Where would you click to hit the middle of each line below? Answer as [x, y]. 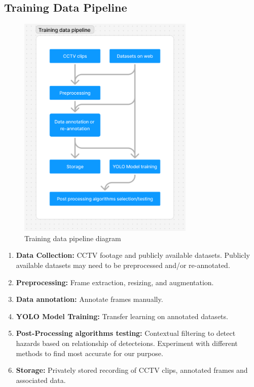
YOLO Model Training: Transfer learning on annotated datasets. [122, 316]
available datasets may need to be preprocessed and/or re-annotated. [123, 265]
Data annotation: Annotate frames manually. [89, 299]
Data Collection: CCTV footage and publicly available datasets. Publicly [133, 255]
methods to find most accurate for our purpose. [89, 353]
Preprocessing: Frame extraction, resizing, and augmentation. [115, 282]
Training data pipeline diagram [73, 238]
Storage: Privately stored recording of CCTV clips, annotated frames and [132, 370]
